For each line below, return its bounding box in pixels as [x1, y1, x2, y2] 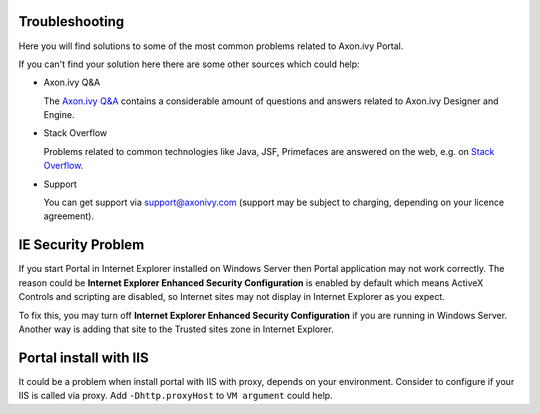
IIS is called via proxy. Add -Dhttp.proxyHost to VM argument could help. [18, 390, 334, 402]
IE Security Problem [18, 236, 145, 254]
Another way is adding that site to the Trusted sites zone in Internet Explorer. [18, 323, 334, 335]
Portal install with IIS [18, 349, 149, 366]
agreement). [43, 210, 95, 222]
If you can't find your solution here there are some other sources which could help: [18, 58, 360, 70]
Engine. [43, 109, 75, 121]
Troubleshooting [18, 13, 125, 30]
